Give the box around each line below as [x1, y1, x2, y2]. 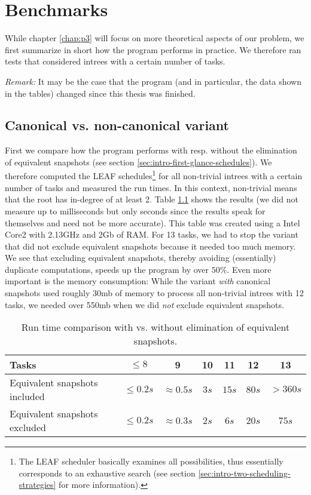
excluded [10, 420, 46, 435]
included [10, 389, 45, 404]
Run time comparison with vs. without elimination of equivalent [21, 320, 290, 334]
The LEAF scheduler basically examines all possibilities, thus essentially [19, 455, 283, 468]
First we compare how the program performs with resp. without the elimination [5, 144, 297, 156]
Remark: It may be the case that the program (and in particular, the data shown [5, 75, 301, 87]
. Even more [227, 263, 272, 275]
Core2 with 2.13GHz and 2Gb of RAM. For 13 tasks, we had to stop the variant [5, 228, 298, 241]
